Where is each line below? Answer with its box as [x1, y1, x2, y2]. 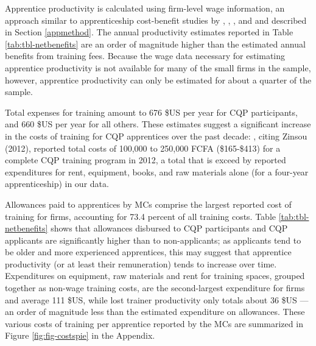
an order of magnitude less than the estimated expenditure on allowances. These [5, 305, 305, 318]
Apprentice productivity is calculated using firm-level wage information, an [5, 2, 285, 14]
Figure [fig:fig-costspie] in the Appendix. [5, 329, 155, 342]
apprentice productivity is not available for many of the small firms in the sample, [5, 61, 311, 74]
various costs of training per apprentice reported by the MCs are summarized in [5, 317, 303, 330]
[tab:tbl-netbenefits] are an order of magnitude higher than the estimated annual [5, 37, 306, 50]
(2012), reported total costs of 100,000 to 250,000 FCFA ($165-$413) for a [5, 141, 281, 154]
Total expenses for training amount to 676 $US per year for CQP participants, [5, 105, 298, 118]
